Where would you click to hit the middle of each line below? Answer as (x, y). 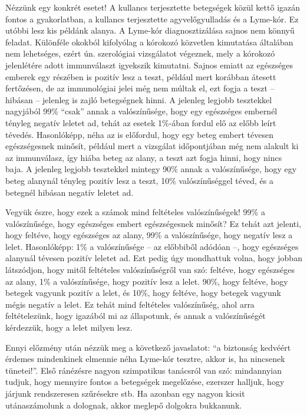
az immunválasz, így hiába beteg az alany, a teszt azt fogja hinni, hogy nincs (144, 157)
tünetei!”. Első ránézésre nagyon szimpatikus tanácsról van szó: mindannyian (143, 370)
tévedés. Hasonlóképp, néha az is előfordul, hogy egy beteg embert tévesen (139, 134)
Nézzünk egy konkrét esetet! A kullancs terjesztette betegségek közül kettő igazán (153, 7)
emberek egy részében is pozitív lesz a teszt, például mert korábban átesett (141, 76)
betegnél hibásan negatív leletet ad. (70, 192)
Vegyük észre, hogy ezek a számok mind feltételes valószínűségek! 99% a (135, 212)
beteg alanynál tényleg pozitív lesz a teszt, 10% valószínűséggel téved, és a (139, 180)
